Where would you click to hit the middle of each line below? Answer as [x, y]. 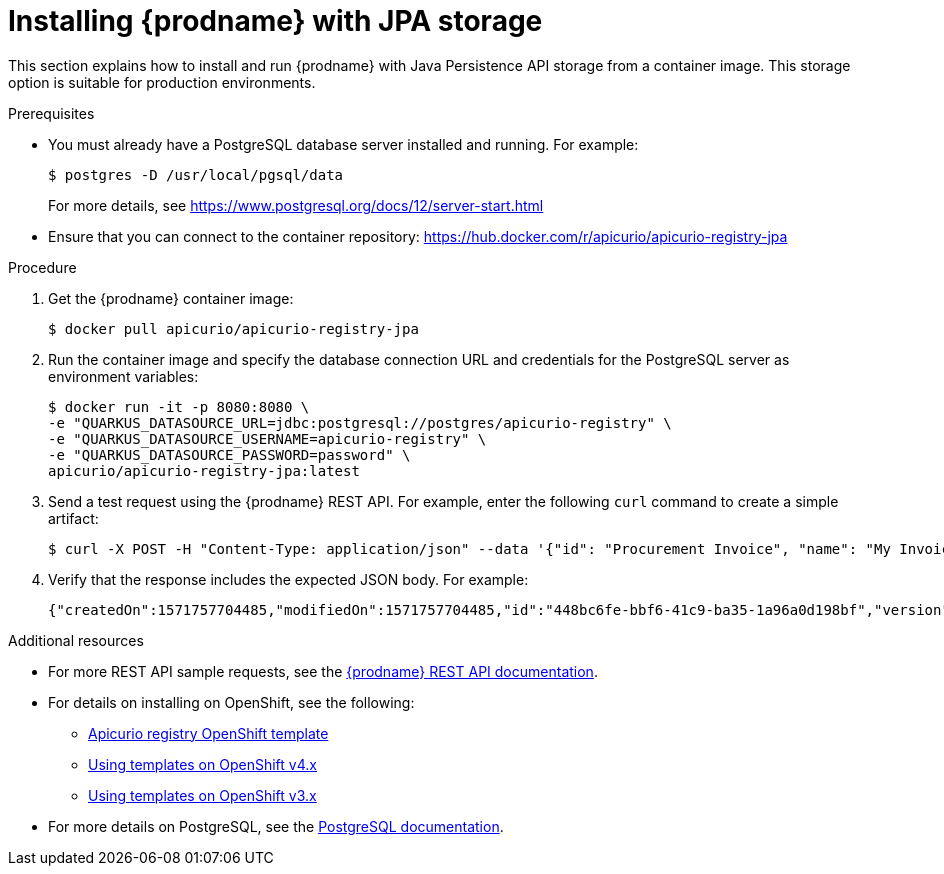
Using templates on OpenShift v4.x [202, 764]
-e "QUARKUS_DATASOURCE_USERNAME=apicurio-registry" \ [267, 438]
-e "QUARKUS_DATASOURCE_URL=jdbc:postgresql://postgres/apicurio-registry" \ [360, 422]
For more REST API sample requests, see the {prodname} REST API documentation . [323, 671]
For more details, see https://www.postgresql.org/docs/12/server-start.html [296, 205]
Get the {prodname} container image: [171, 298]
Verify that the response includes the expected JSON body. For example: [288, 579]
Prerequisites [51, 113]
